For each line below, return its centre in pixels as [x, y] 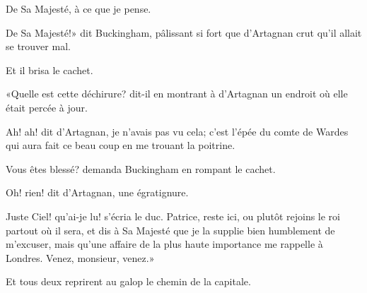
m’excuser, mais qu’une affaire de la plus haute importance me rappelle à [164, 244]
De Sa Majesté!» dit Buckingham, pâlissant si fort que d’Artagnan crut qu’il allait [184, 32]
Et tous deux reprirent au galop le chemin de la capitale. [128, 281]
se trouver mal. [38, 46]
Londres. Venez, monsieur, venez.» [80, 257]
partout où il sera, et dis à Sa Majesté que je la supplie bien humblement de [170, 230]
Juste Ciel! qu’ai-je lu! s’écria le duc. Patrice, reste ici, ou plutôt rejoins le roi [173, 216]
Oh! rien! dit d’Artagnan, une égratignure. [97, 192]
